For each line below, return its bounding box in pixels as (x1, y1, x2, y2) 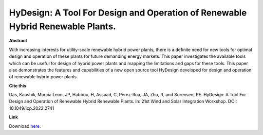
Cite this (9, 83, 27, 88)
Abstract (9, 38, 28, 44)
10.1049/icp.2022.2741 (9, 105, 54, 111)
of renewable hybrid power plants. (9, 74, 78, 80)
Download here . (9, 123, 41, 129)
